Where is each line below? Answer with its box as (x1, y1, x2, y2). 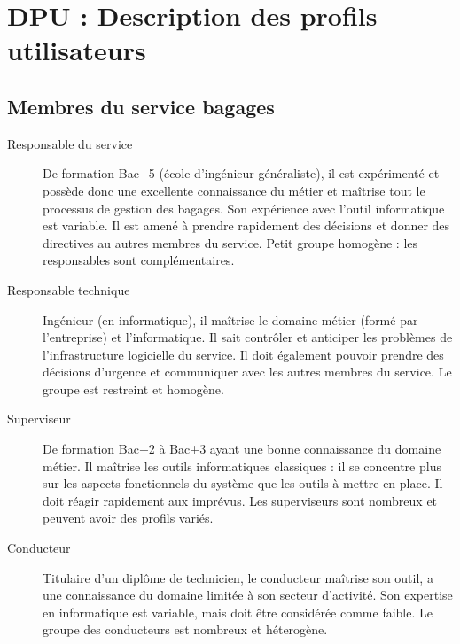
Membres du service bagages (7, 92, 275, 120)
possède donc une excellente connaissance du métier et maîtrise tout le (43, 181, 425, 199)
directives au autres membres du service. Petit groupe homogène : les (43, 233, 418, 252)
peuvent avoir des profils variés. (43, 508, 214, 527)
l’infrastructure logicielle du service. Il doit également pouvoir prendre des (43, 345, 444, 363)
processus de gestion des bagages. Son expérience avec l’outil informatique (43, 198, 445, 217)
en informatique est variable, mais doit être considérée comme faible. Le (43, 602, 433, 621)
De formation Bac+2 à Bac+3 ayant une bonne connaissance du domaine (43, 439, 441, 458)
